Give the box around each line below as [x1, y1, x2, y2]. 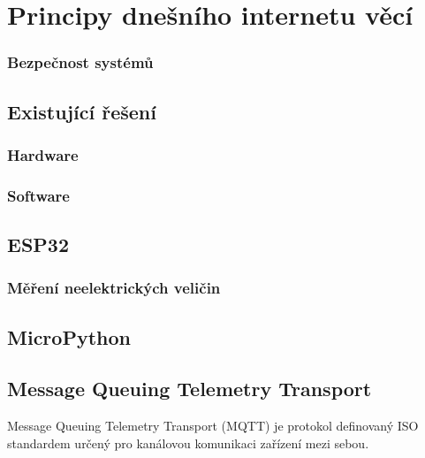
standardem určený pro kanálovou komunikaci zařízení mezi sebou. [7, 433, 369, 452]
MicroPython [7, 323, 131, 350]
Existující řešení [7, 97, 156, 125]
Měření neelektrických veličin [7, 277, 221, 299]
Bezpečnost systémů [7, 51, 154, 73]
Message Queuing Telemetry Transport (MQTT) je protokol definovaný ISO [7, 416, 419, 435]
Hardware [7, 143, 79, 165]
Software [7, 184, 70, 206]
